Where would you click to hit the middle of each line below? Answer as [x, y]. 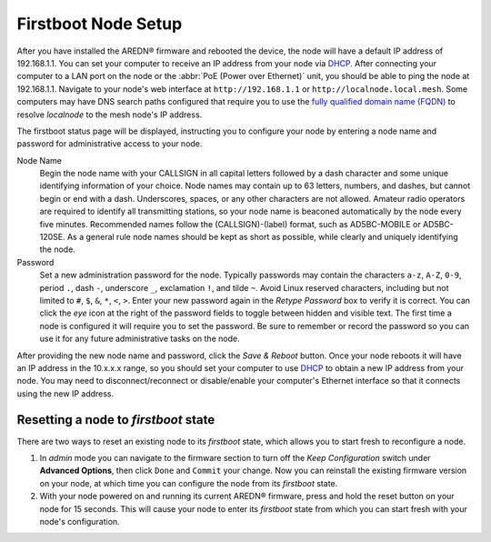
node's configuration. [80, 521]
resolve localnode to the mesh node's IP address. [110, 115]
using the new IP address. [65, 393]
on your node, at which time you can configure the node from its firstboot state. [189, 483]
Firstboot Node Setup [100, 24]
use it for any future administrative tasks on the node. [140, 339]
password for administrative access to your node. [110, 144]
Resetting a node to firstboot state [116, 420]
